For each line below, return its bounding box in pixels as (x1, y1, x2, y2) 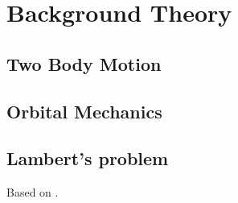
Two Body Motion (6, 51, 162, 76)
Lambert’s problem (6, 146, 169, 171)
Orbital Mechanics (6, 98, 162, 123)
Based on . (6, 184, 59, 201)
